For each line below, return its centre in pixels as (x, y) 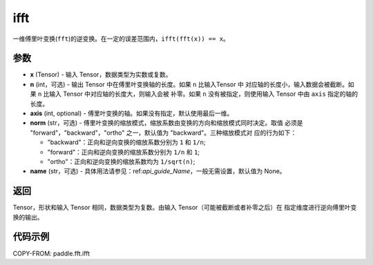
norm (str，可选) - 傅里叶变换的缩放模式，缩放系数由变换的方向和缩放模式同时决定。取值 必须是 (166, 123)
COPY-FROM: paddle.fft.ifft (51, 253)
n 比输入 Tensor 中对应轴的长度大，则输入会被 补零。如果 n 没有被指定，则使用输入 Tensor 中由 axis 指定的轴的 (198, 94)
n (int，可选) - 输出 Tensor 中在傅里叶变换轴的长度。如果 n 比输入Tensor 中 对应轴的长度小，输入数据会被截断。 (189, 84)
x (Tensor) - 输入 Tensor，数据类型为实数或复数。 (101, 75)
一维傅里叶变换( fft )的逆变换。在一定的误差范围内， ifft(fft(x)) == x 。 (121, 39)
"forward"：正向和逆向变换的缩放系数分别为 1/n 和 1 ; (124, 152)
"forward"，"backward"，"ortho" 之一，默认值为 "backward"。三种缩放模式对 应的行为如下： (163, 132)
